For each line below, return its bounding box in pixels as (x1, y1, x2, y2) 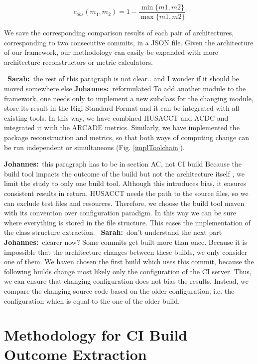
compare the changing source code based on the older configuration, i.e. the (4, 285, 235, 296)
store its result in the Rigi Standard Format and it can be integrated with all (4, 103, 240, 113)
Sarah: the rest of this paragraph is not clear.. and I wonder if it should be (7, 73, 239, 84)
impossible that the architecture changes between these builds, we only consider (4, 246, 248, 257)
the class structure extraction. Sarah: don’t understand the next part (4, 227, 222, 237)
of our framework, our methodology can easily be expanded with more (4, 47, 219, 57)
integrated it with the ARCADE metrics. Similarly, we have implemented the (4, 122, 240, 133)
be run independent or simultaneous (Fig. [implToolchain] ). (4, 142, 185, 152)
